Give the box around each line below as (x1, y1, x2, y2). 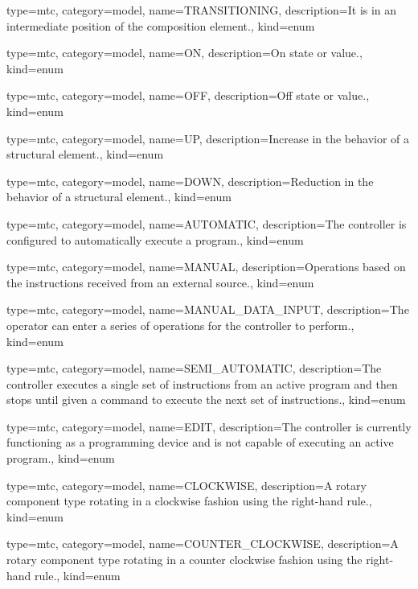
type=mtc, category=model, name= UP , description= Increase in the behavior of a (6, 130, 410, 146)
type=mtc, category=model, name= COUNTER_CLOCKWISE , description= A (6, 535, 399, 552)
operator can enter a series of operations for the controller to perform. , (6, 316, 354, 333)
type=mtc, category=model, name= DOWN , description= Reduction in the (6, 172, 374, 189)
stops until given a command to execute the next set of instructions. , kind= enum (6, 391, 406, 408)
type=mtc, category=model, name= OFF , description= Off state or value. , (6, 87, 370, 104)
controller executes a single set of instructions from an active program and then (6, 375, 398, 392)
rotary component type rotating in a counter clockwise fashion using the (6, 551, 363, 568)
